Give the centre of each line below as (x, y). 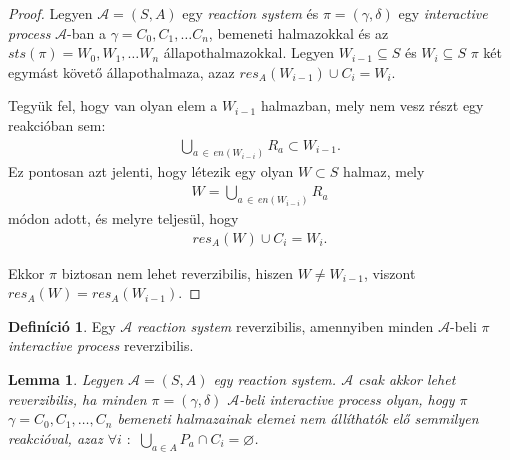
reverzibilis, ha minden (77, 398)
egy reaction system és (250, 13)
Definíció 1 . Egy (62, 325)
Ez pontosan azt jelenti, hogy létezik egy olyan (151, 171)
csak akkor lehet (407, 378)
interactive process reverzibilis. (101, 345)
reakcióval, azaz (55, 437)
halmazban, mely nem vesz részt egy (372, 105)
